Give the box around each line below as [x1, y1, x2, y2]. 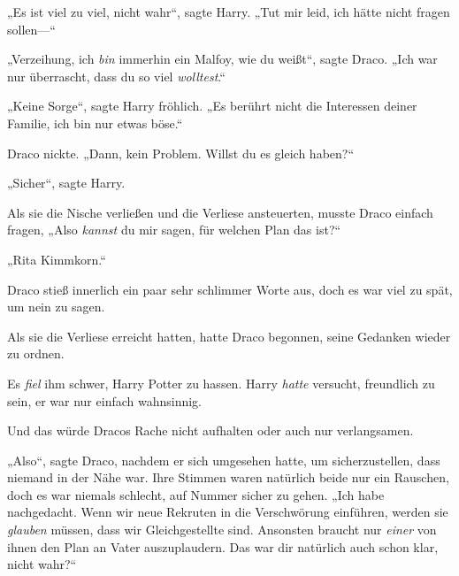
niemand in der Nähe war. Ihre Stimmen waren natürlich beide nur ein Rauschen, [7, 468, 449, 487]
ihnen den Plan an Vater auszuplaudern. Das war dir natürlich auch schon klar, [7, 537, 439, 556]
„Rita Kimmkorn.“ [7, 250, 106, 268]
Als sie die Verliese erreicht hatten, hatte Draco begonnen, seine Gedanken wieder [7, 326, 451, 345]
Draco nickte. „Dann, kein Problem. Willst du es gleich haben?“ [7, 143, 355, 162]
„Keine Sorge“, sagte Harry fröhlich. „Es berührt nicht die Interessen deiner [7, 96, 417, 115]
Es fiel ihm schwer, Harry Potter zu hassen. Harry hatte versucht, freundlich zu [7, 373, 435, 392]
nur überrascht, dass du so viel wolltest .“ [7, 66, 226, 85]
